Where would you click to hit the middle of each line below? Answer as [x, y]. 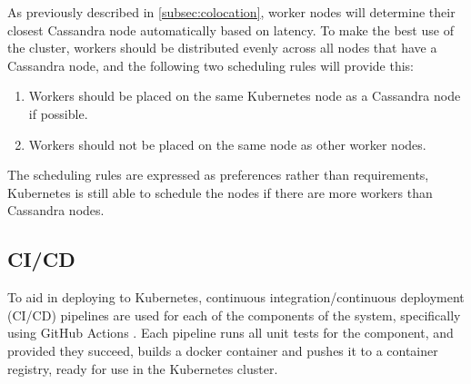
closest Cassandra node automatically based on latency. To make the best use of [230, 30]
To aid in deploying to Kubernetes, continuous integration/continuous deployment [236, 297]
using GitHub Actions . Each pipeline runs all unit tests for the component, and [230, 333]
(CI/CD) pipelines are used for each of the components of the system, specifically [234, 315]
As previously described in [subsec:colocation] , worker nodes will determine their [231, 12]
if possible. [58, 113]
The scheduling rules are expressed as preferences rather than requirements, [218, 175]
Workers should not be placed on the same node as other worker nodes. [227, 144]
